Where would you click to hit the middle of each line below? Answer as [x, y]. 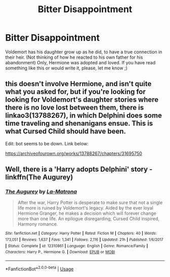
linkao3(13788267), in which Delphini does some [83, 116]
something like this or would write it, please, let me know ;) [67, 68]
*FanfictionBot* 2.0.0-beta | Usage [39, 268]
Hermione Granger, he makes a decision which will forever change [87, 213]
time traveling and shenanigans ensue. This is [79, 123]
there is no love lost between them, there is [75, 108]
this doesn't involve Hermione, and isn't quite [78, 84]
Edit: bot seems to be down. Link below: [47, 143]
